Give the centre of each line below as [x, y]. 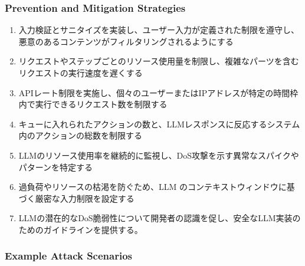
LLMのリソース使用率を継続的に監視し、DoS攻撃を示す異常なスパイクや [159, 155]
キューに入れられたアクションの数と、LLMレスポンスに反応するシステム [159, 124]
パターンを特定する [56, 167]
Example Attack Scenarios [69, 256]
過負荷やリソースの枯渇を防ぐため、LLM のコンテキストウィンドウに [152, 187]
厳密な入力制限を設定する [85, 198]
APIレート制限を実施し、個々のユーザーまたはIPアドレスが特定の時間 [154, 92]
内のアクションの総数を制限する [81, 135]
